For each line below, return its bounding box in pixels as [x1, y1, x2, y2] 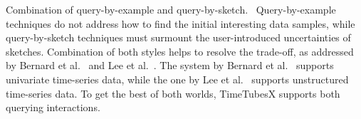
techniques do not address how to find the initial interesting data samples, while [6, 16, 355, 31]
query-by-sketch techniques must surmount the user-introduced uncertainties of [6, 30, 351, 45]
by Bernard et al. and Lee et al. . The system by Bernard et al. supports [6, 58, 334, 73]
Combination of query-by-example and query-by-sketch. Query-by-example [6, 2, 336, 16]
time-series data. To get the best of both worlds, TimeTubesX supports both [6, 86, 340, 100]
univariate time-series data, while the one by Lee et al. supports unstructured [6, 71, 349, 86]
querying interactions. [6, 100, 100, 115]
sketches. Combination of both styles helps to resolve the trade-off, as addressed [6, 43, 354, 58]
